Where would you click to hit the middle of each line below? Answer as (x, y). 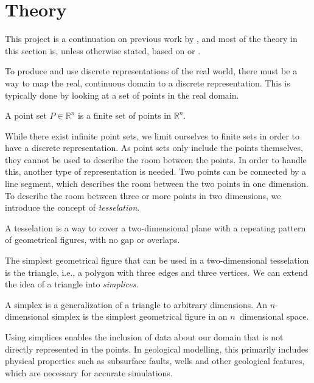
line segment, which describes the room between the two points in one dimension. (157, 184)
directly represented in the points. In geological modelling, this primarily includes (157, 349)
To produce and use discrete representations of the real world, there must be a (151, 71)
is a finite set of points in (124, 115)
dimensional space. (274, 316)
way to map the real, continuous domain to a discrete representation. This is (148, 83)
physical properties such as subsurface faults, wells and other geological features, (155, 361)
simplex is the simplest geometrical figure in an (140, 316)
